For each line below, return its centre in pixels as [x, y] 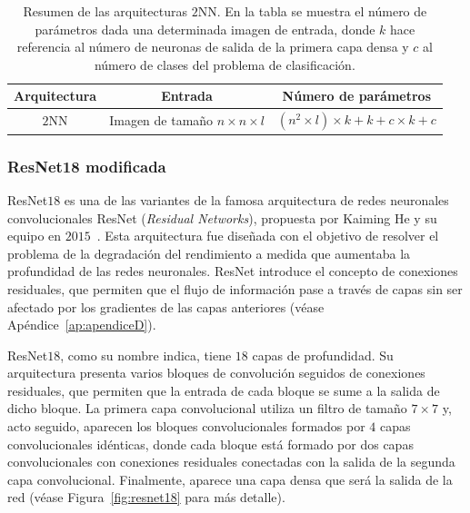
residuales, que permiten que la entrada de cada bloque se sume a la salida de [224, 390]
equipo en [35, 236]
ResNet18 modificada [87, 166]
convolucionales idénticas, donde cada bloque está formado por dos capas [210, 444]
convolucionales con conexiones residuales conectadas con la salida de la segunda [231, 462]
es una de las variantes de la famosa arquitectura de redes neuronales [256, 199]
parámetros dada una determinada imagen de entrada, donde [205, 29]
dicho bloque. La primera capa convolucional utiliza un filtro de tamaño [207, 408]
